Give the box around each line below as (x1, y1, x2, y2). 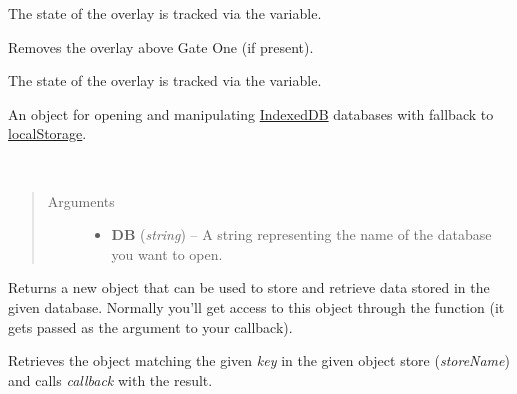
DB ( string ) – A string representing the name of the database (111, 224, 492, 245)
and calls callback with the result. (8, 369, 213, 390)
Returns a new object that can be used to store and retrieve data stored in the (8, 277, 490, 298)
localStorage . (8, 123, 87, 144)
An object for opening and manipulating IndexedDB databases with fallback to (8, 103, 494, 124)
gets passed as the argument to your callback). (8, 316, 293, 337)
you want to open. (111, 243, 223, 264)
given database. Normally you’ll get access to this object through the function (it (8, 296, 505, 317)
